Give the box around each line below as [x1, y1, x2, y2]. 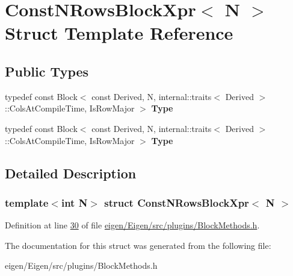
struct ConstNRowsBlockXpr [104, 195, 249, 210]
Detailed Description [5, 163, 137, 182]
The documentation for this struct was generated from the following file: [5, 239, 271, 251]
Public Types [5, 61, 89, 80]
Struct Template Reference [5, 20, 233, 45]
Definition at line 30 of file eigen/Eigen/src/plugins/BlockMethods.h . [5, 219, 260, 231]
